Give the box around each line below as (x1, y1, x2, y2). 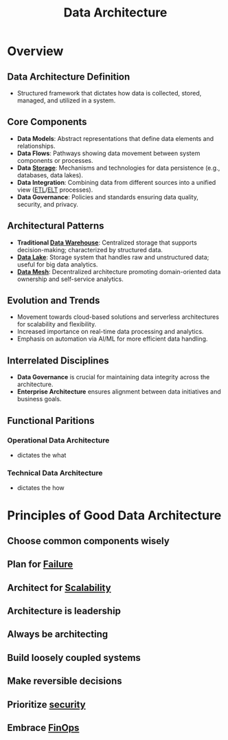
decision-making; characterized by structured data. (16, 245, 163, 254)
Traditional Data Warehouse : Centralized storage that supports (16, 238, 197, 247)
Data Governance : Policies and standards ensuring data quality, (16, 192, 199, 201)
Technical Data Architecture (7, 468, 103, 478)
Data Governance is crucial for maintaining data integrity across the (16, 373, 210, 381)
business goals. (16, 395, 62, 403)
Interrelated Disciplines (7, 355, 109, 366)
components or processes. (16, 156, 94, 164)
